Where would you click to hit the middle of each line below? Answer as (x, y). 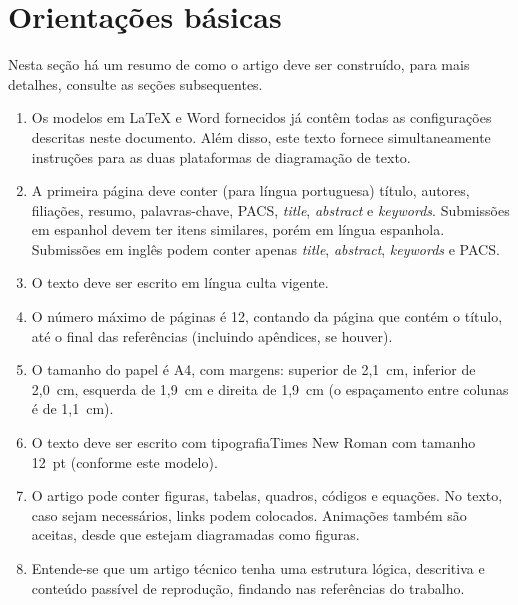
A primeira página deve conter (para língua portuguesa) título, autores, (250, 190)
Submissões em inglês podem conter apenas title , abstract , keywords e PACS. (265, 248)
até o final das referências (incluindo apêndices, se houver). (212, 335)
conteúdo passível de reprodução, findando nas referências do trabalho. (248, 587)
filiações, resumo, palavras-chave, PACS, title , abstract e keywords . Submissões (270, 209)
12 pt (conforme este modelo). (124, 461)
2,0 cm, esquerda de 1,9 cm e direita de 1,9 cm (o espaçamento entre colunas (270, 388)
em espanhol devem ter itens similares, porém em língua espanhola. (238, 229)
